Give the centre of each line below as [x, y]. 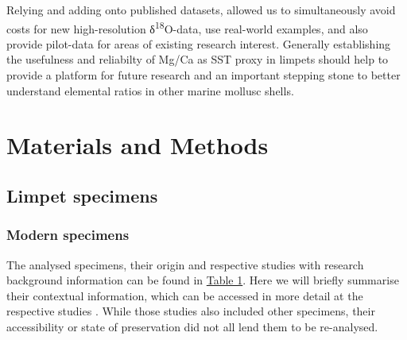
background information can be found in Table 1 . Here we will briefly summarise [203, 280]
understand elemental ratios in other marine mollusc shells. [150, 90]
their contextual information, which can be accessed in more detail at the [185, 295]
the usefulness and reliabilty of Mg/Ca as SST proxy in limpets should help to [198, 59]
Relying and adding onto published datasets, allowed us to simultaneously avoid [201, 10]
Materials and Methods [138, 145]
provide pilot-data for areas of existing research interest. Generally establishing [199, 43]
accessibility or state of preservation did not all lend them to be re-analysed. [192, 326]
